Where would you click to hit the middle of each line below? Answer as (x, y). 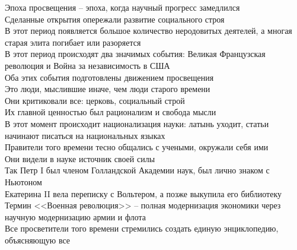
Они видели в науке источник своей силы (80, 158)
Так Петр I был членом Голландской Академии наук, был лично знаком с (137, 170)
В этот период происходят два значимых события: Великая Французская (135, 54)
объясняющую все (38, 240)
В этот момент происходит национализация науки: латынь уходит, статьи (137, 123)
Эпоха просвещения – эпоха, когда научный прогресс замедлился (122, 7)
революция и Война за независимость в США (87, 65)
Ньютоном (23, 181)
